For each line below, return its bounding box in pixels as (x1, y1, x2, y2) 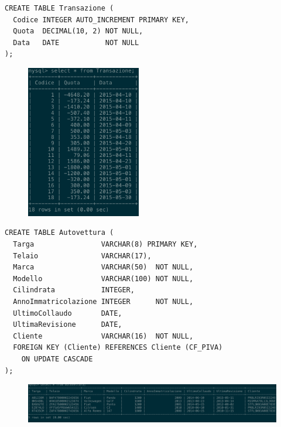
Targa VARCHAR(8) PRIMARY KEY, (13, 240, 198, 249)
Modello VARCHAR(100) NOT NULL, (13, 274, 194, 283)
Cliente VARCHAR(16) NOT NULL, (13, 332, 194, 340)
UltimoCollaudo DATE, (13, 309, 122, 317)
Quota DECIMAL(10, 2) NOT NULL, (13, 27, 143, 36)
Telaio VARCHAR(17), (13, 251, 152, 260)
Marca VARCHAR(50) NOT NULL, (13, 263, 194, 272)
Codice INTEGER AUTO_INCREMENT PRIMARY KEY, (13, 15, 189, 24)
